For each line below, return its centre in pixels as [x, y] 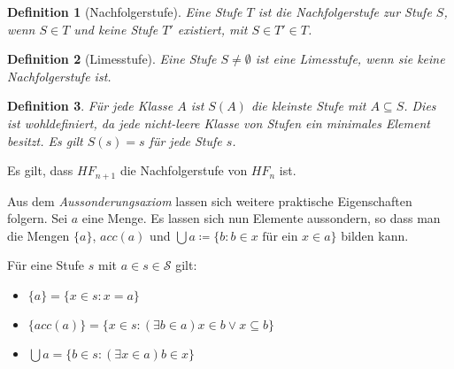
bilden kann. [375, 235]
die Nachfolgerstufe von [184, 170]
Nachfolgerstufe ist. [59, 76]
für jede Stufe [185, 140]
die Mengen [38, 235]
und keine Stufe [116, 29]
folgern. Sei [38, 218]
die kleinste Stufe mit [308, 106]
